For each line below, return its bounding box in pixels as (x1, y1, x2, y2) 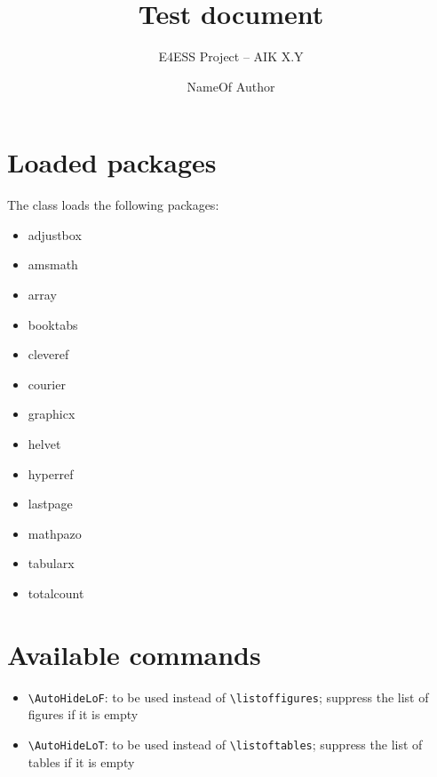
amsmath (28, 255, 78, 274)
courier (28, 374, 66, 393)
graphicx (28, 405, 75, 423)
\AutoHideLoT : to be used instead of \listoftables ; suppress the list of (28, 734, 423, 753)
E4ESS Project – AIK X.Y (158, 47, 304, 66)
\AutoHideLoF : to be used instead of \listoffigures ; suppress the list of (28, 687, 429, 706)
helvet (28, 435, 61, 453)
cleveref (28, 345, 69, 364)
